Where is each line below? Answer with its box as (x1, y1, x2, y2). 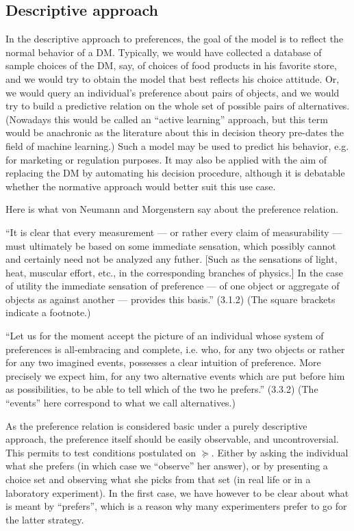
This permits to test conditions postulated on (5, 445, 197, 459)
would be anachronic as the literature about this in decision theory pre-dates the (5, 125, 344, 140)
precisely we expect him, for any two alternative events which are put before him (5, 368, 345, 383)
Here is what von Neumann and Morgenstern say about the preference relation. (5, 202, 339, 216)
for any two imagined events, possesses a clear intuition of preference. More (5, 355, 321, 370)
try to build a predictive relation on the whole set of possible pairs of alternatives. (5, 99, 350, 113)
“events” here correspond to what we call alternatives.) (5, 396, 236, 410)
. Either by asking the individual (211, 445, 349, 459)
